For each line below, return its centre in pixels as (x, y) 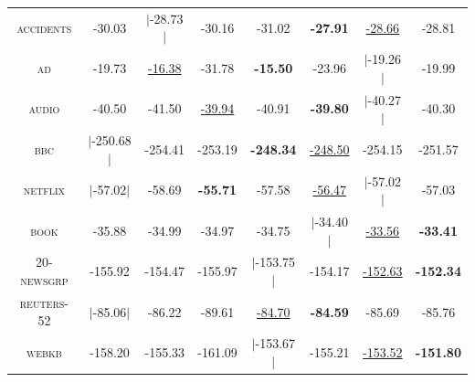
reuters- (44, 302)
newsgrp (44, 279)
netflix (44, 190)
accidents (44, 27)
